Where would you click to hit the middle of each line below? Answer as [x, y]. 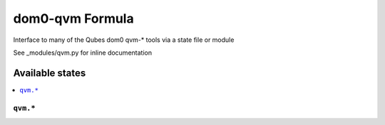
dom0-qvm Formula [74, 18]
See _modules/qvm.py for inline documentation [83, 53]
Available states [50, 73]
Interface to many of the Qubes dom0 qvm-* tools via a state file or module [124, 40]
